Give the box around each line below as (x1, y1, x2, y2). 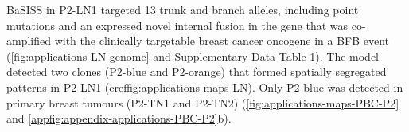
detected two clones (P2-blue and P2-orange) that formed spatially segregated (6, 63, 387, 80)
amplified (6, 32, 52, 49)
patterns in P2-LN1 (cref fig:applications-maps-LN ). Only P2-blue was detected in (6, 78, 403, 95)
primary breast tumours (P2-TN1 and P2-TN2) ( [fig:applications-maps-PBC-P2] (6, 94, 399, 111)
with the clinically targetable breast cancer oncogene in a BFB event (54, 32, 390, 49)
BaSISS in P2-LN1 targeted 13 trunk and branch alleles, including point (6, 2, 359, 17)
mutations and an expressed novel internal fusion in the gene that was (6, 17, 349, 33)
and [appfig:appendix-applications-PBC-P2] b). (6, 110, 232, 126)
